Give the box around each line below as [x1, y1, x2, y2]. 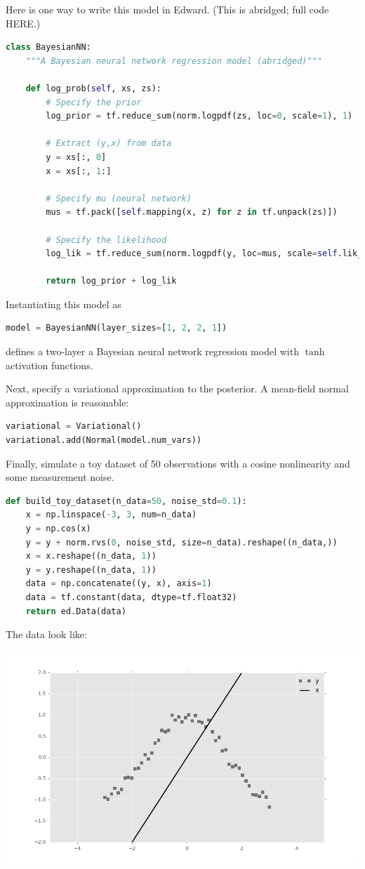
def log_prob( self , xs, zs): [25, 83, 161, 93]
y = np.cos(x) [25, 524, 91, 533]
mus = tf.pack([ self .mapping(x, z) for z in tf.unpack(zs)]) [46, 207, 338, 218]
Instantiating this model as [6, 296, 121, 311]
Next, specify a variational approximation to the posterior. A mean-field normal [6, 381, 349, 396]
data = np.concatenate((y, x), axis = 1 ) [25, 578, 212, 589]
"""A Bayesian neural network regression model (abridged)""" [25, 55, 323, 66]
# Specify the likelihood [46, 234, 167, 245]
